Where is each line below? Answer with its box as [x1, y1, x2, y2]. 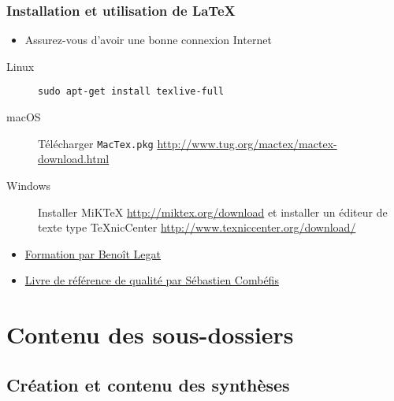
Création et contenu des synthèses [6, 372, 290, 396]
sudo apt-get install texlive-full [38, 86, 225, 98]
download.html [38, 150, 110, 167]
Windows [6, 176, 51, 193]
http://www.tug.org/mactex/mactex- [157, 135, 337, 151]
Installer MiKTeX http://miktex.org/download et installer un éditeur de [38, 203, 388, 220]
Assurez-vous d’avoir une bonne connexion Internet [24, 32, 272, 48]
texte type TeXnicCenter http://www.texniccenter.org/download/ [38, 219, 356, 236]
